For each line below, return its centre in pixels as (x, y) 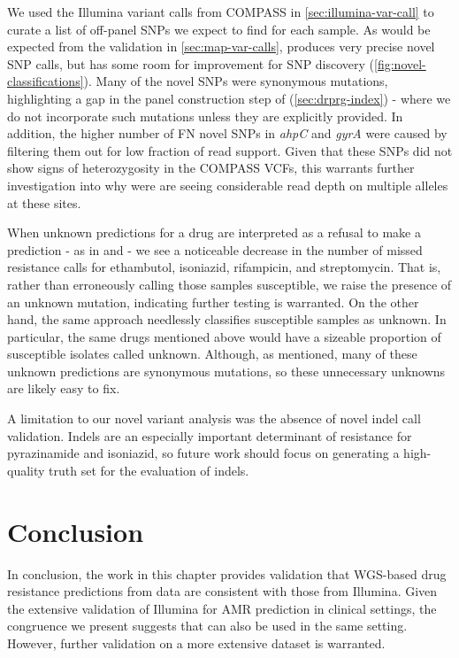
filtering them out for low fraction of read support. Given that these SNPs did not (230, 150)
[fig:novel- (400, 63)
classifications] (46, 81)
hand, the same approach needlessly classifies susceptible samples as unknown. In (227, 319)
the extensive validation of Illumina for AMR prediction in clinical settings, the (222, 608)
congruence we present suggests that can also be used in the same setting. (207, 626)
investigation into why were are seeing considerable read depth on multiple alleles (228, 185)
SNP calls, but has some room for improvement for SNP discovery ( (191, 63)
